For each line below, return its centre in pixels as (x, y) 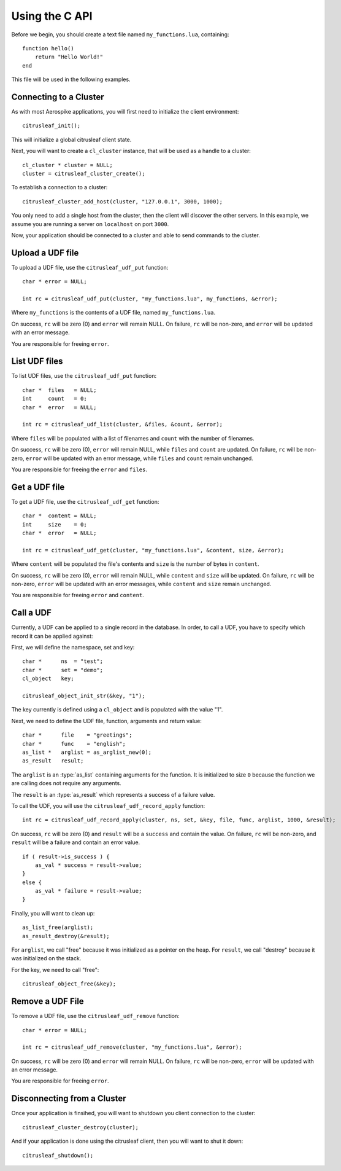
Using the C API (52, 16)
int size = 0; (55, 524)
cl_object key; (48, 679)
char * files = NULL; (59, 390)
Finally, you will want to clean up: (53, 913)
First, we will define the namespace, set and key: (73, 648)
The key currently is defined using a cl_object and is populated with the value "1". (117, 710)
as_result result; (53, 761)
